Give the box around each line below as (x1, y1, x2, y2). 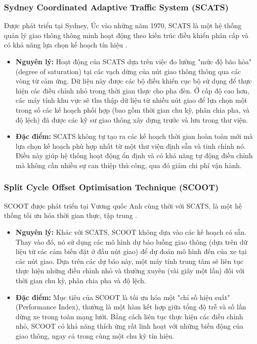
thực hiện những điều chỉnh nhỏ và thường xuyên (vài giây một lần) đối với (15, 265, 245, 276)
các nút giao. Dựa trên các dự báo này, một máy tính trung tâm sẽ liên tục (15, 256, 244, 266)
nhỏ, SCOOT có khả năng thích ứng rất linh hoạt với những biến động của (15, 321, 244, 331)
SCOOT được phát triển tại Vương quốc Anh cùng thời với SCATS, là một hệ (4, 200, 242, 211)
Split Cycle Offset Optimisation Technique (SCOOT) (4, 181, 219, 193)
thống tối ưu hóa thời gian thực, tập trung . (4, 210, 137, 220)
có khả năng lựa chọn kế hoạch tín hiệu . (4, 40, 128, 50)
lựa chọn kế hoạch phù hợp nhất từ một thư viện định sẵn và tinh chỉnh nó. (15, 140, 246, 151)
